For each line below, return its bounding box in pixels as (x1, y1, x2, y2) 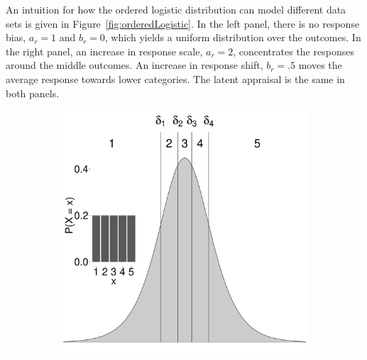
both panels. (6, 85, 60, 100)
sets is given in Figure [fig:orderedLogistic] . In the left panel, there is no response (6, 16, 360, 31)
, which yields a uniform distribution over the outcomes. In (104, 30, 361, 45)
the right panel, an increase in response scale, (6, 43, 203, 58)
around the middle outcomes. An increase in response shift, (6, 58, 263, 72)
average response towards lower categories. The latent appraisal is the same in (6, 71, 345, 86)
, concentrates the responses (233, 43, 354, 58)
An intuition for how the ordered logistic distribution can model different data (6, 2, 346, 16)
